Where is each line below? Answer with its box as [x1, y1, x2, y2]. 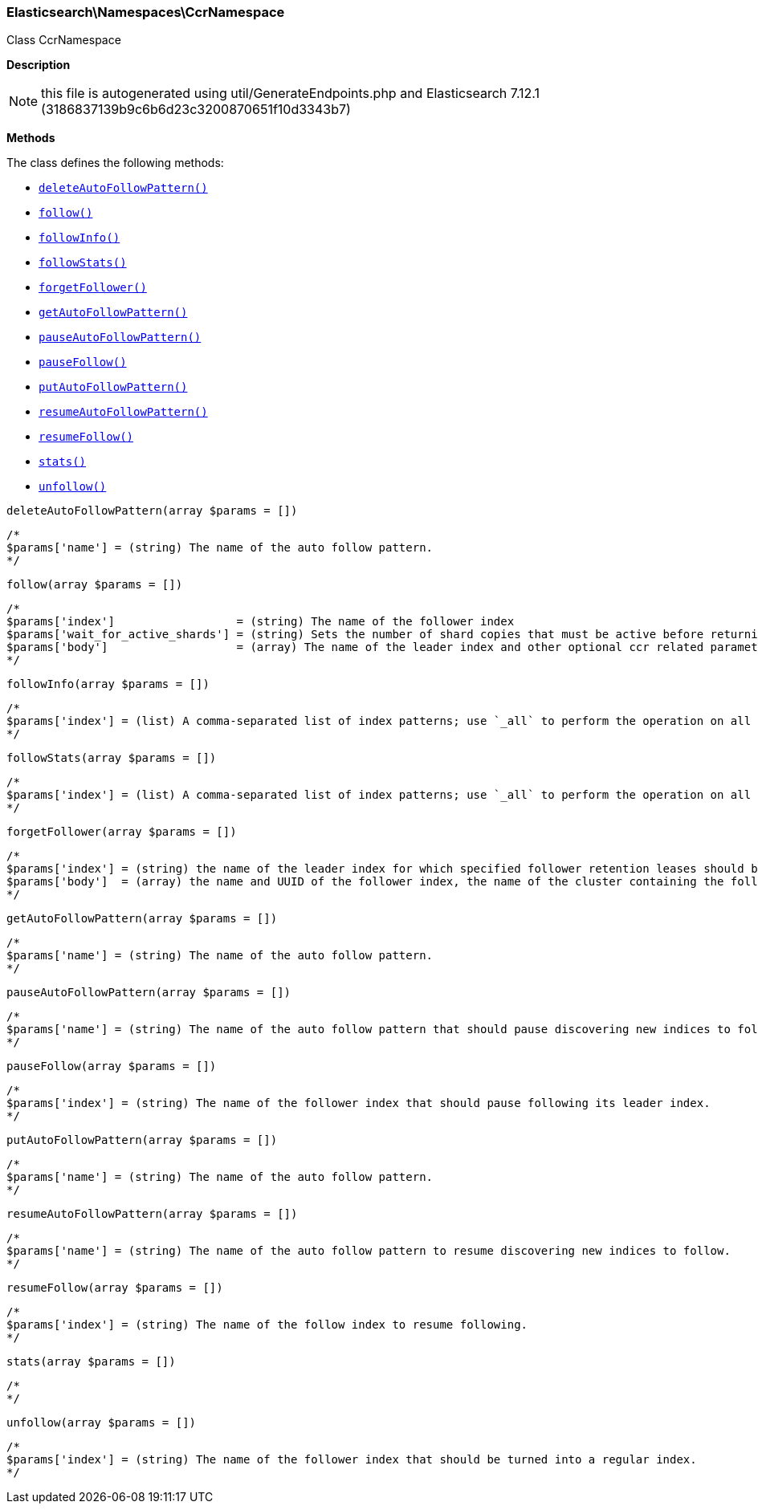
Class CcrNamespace [6, 33, 121, 47]
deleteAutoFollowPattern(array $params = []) [6, 504, 298, 518]
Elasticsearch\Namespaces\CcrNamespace [6, 4, 285, 20]
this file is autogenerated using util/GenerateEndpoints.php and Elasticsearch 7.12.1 [41, 85, 540, 102]
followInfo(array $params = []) [6, 678, 210, 691]
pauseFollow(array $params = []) [6, 1060, 217, 1073]
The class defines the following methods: [6, 156, 224, 170]
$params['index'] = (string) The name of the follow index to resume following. [6, 1318, 528, 1332]
